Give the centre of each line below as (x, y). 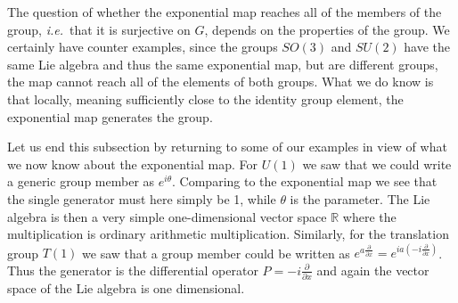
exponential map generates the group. (110, 116)
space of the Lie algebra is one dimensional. (126, 288)
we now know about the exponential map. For (133, 164)
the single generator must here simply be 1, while (142, 198)
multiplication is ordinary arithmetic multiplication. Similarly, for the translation (228, 234)
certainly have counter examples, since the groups (143, 47)
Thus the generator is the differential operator (133, 270)
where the (369, 216)
